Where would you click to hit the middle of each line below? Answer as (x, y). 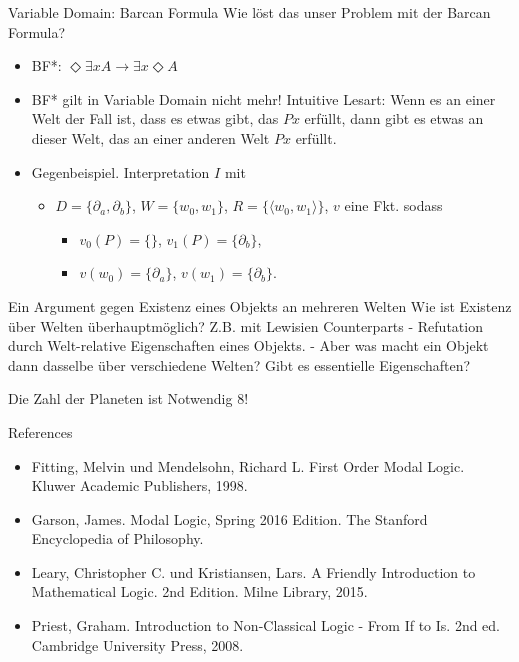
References (40, 431)
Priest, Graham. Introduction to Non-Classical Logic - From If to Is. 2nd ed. (265, 625)
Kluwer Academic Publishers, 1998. (139, 485)
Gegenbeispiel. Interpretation (120, 171)
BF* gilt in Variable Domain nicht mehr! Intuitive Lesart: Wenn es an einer (263, 98)
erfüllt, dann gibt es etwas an (394, 118)
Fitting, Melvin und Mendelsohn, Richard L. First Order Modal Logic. (248, 465)
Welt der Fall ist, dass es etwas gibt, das (155, 118)
